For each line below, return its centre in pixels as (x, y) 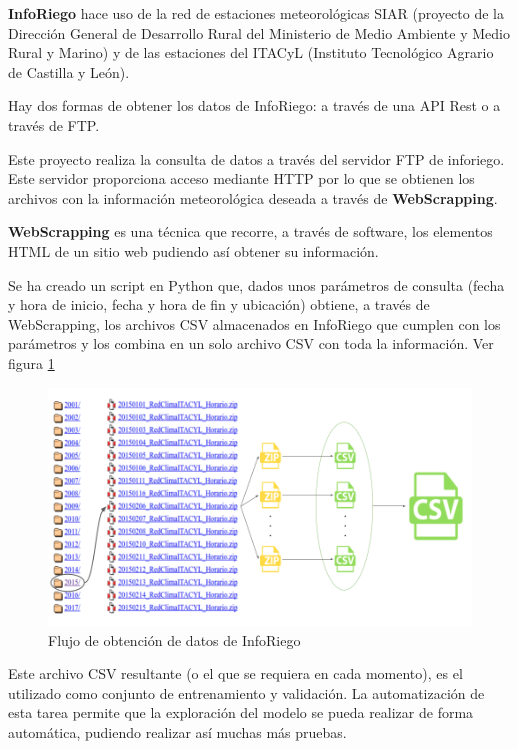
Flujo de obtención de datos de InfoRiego (174, 639)
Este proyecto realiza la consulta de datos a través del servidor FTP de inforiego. (256, 158)
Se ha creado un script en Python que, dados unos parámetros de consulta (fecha (256, 284)
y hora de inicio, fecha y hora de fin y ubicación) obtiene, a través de (219, 304)
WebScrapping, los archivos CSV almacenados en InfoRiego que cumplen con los (254, 323)
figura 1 (31, 362)
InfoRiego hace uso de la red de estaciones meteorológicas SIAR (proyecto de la (256, 13)
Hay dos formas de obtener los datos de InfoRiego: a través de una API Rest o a (254, 105)
